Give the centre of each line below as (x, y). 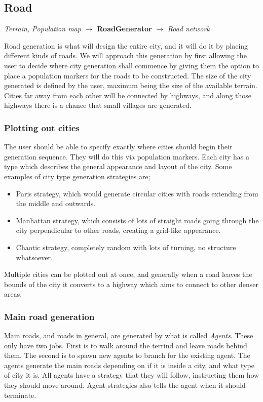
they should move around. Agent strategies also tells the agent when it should (125, 385)
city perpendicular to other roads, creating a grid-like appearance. (118, 230)
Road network (189, 29)
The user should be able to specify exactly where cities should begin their (118, 147)
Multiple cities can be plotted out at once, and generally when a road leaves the (128, 274)
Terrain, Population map (43, 29)
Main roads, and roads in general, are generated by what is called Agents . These (129, 335)
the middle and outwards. (56, 203)
